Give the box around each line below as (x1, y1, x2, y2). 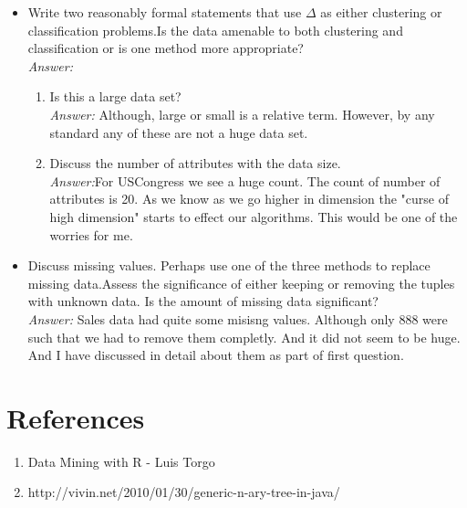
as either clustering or (320, 3, 442, 21)
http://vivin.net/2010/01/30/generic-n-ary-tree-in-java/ (27, 482, 340, 502)
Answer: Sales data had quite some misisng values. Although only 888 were (27, 309, 448, 328)
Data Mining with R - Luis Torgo (27, 451, 215, 471)
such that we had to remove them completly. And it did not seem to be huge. (27, 327, 461, 346)
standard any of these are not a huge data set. (49, 122, 308, 142)
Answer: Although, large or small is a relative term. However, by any (49, 104, 435, 123)
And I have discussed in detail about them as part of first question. (27, 345, 404, 365)
